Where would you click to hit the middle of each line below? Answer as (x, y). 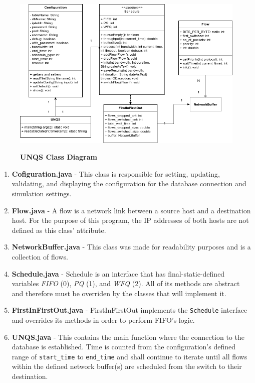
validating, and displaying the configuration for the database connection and (129, 183)
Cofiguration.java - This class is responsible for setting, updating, (116, 173)
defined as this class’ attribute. (59, 230)
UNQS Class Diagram (59, 157)
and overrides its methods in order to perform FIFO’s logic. (103, 320)
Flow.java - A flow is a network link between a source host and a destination (131, 210)
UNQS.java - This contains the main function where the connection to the (128, 337)
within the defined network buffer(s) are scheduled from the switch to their (127, 366)
